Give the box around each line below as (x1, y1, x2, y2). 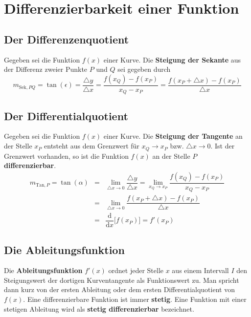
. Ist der (210, 141, 235, 151)
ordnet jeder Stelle (108, 265, 164, 275)
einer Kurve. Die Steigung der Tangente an (103, 131, 243, 141)
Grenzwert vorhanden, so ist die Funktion (4, 150, 129, 161)
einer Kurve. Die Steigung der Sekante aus (103, 54, 241, 64)
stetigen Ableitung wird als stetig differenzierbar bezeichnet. (4, 303, 194, 314)
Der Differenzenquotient (4, 31, 129, 46)
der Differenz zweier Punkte (4, 64, 88, 74)
